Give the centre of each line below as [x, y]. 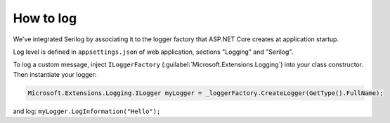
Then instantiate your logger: [55, 74]
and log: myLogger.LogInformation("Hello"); [87, 111]
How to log [45, 18]
